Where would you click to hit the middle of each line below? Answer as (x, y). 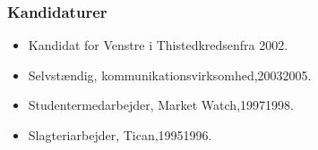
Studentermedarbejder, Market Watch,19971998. (161, 105)
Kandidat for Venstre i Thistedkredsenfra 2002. (158, 45)
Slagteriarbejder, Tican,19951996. (120, 135)
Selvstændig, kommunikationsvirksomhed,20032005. (170, 75)
